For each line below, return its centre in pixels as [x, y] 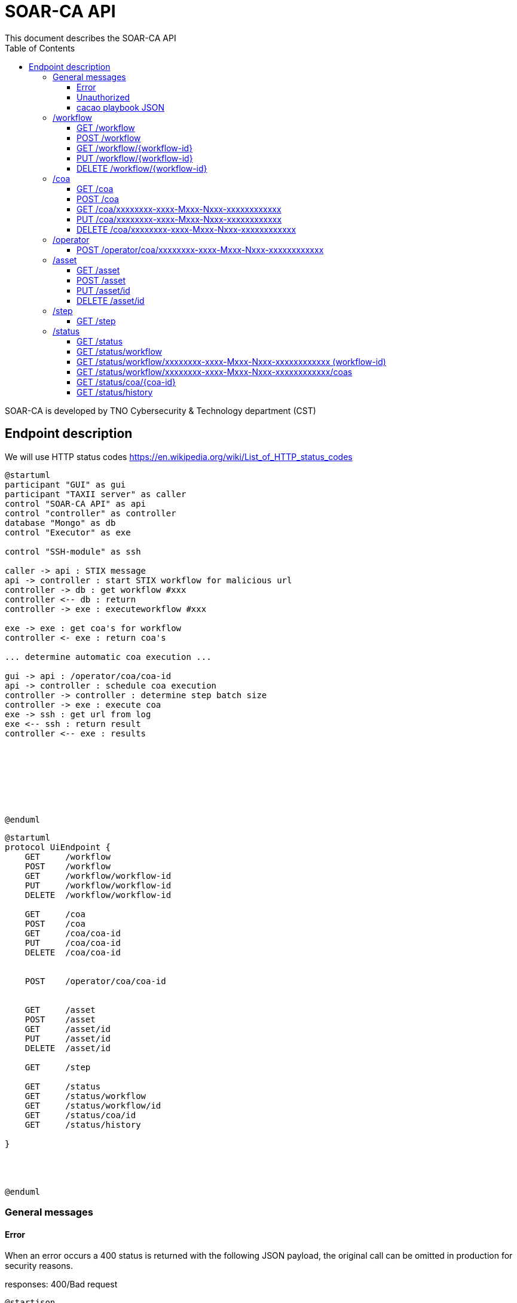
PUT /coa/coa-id [73, 943]
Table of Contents [40, 48]
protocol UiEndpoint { [58, 847]
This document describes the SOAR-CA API [91, 38]
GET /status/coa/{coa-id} [126, 382]
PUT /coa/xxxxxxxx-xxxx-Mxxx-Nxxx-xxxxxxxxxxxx [179, 219]
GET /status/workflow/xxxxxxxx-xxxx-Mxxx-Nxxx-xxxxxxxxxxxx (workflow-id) [231, 361]
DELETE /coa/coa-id [73, 952]
